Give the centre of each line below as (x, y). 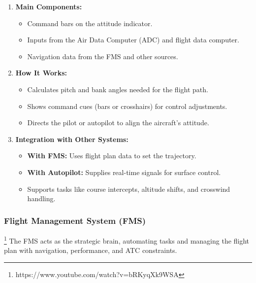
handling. (41, 198)
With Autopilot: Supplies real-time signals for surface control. (124, 172)
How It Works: (41, 73)
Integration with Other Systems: (72, 139)
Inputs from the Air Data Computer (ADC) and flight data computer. (133, 40)
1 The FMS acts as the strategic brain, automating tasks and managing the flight (127, 240)
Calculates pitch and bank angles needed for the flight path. (118, 89)
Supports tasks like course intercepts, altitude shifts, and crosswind (129, 189)
